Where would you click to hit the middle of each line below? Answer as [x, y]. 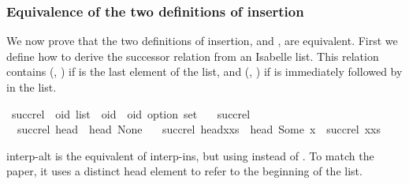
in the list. [32, 87]
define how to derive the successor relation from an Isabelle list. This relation [193, 56]
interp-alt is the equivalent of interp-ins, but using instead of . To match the [190, 155]
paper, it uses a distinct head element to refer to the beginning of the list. [184, 171]
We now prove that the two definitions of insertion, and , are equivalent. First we [202, 41]
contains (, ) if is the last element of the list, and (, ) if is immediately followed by [204, 71]
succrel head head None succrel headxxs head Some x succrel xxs [199, 129]
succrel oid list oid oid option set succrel [131, 113]
